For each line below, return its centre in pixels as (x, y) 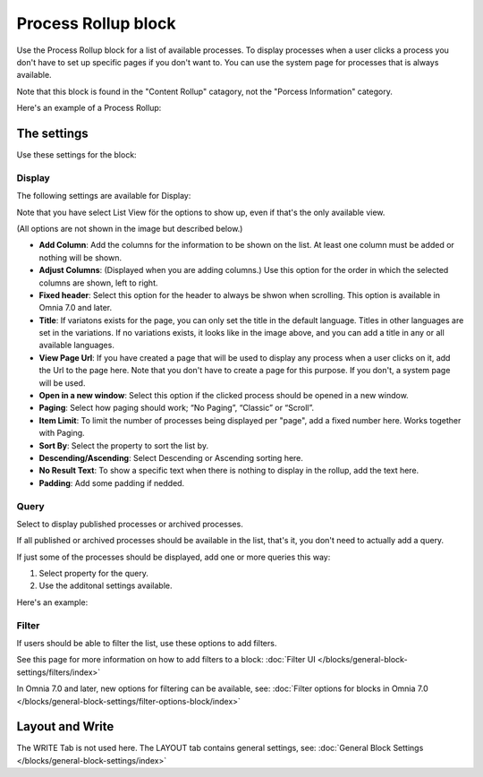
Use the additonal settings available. (106, 585)
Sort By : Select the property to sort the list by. (124, 445)
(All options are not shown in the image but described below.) (130, 228)
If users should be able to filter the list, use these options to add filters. (147, 643)
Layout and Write (65, 726)
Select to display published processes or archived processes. (130, 524)
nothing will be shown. (80, 257)
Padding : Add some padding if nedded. (112, 482)
